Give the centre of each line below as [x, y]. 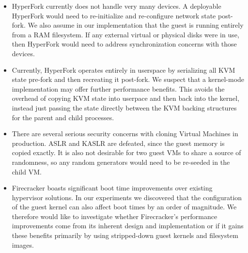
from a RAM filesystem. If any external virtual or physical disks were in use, [125, 34]
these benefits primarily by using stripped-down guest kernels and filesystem [125, 235]
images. [23, 245]
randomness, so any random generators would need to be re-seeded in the [121, 162]
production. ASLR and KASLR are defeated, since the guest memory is [118, 143]
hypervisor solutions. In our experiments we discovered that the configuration [127, 197]
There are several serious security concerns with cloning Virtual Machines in [125, 134]
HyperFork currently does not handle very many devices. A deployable [116, 6]
